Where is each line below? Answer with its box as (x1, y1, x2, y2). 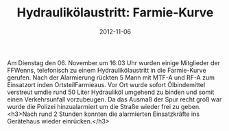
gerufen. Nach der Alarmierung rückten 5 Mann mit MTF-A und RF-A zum (7, 73, 215, 82)
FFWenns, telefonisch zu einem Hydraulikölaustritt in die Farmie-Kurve (7, 66, 207, 74)
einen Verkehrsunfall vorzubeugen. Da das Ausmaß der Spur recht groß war (7, 95, 222, 104)
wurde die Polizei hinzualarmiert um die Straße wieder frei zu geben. (7, 102, 201, 110)
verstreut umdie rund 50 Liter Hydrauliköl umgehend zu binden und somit (7, 88, 215, 96)
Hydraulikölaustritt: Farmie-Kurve (16, 5, 214, 21)
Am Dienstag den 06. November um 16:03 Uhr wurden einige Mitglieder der (7, 58, 221, 67)
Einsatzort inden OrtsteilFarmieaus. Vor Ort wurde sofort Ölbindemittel (7, 80, 206, 88)
